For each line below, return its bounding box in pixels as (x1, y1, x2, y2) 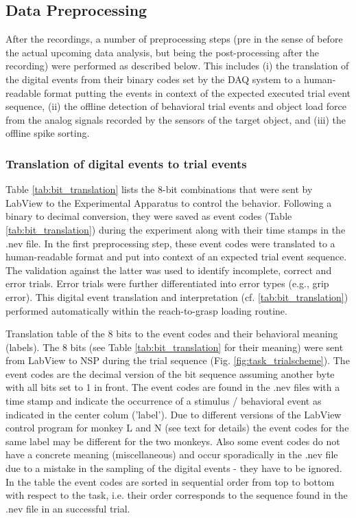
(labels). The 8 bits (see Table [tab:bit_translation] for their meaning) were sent (5, 339, 344, 354)
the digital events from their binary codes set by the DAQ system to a (5, 71, 301, 86)
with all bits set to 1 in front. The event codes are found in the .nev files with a (5, 380, 340, 394)
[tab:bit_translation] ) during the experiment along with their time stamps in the (5, 222, 346, 236)
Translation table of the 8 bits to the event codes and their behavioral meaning (5, 326, 338, 341)
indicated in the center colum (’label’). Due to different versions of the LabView (5, 407, 342, 421)
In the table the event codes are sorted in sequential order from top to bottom (5, 474, 335, 488)
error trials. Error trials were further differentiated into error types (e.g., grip (5, 276, 329, 291)
